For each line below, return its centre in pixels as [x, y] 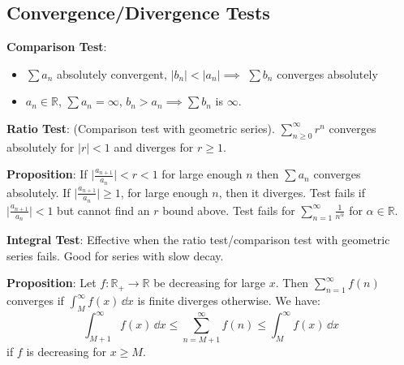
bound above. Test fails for [229, 210]
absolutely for [41, 146]
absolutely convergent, [112, 73]
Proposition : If [47, 174]
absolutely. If [39, 192]
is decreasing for [66, 351]
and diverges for [154, 146]
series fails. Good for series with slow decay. [115, 255]
